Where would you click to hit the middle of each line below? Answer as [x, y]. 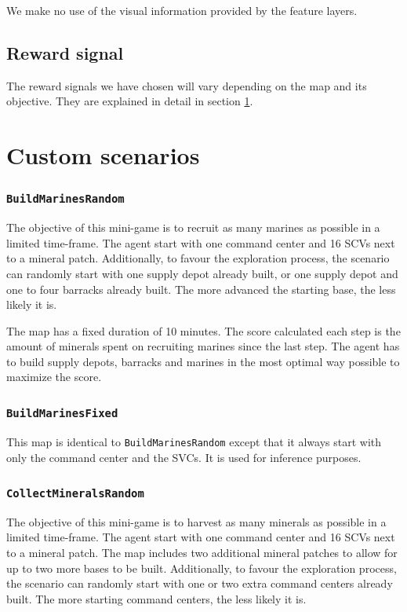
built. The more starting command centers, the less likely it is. [156, 598]
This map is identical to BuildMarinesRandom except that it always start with [194, 441]
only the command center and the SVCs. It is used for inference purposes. [184, 457]
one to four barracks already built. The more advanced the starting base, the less [201, 289]
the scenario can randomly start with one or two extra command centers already [200, 583]
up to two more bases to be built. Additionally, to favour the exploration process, [202, 568]
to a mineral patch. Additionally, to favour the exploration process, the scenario [198, 258]
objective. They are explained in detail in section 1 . [130, 101]
